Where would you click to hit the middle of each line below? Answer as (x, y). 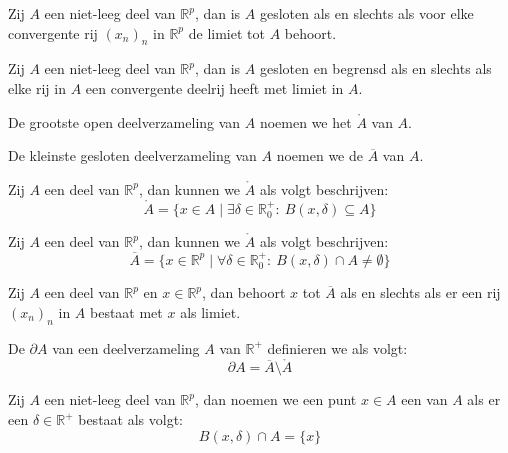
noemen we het (305, 121)
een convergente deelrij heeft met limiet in (214, 87)
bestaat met (126, 311)
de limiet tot (226, 32)
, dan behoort (244, 292)
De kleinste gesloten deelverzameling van (132, 155)
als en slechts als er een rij (420, 292)
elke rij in (37, 87)
